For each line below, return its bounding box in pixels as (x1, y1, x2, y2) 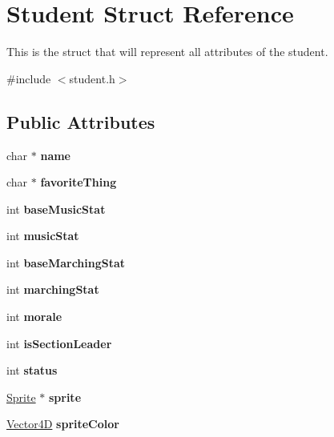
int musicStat (6, 227, 79, 244)
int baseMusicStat (6, 200, 106, 217)
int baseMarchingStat (6, 254, 126, 271)
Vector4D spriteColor (6, 415, 119, 432)
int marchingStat (6, 281, 99, 298)
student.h (69, 70, 115, 86)
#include (6, 70, 51, 86)
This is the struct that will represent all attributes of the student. (6, 43, 328, 60)
